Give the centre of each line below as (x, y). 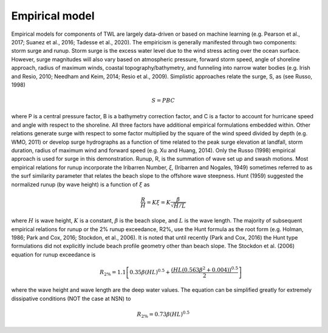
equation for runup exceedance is (53, 254)
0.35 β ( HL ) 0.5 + (150, 271)
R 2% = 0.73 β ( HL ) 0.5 (163, 314)
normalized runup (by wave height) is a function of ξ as (80, 184)
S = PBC (163, 101)
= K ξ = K (159, 202)
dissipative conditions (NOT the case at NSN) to (71, 298)
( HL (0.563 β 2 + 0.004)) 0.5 (205, 269)
